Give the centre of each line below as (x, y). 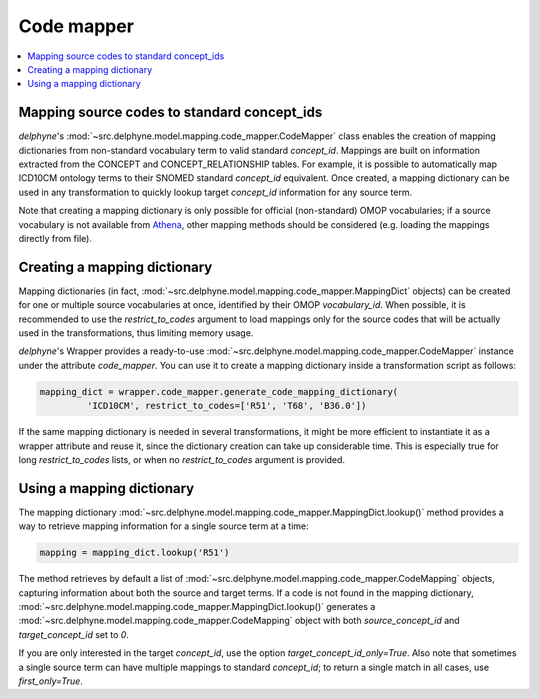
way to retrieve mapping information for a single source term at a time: (163, 526)
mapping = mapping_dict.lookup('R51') (134, 553)
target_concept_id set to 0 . (74, 634)
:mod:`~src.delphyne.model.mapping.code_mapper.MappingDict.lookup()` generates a (197, 607)
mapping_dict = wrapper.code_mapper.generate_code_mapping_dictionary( (219, 391)
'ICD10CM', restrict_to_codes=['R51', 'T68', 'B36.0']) (226, 406)
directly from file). (55, 238)
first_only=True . (51, 681)
